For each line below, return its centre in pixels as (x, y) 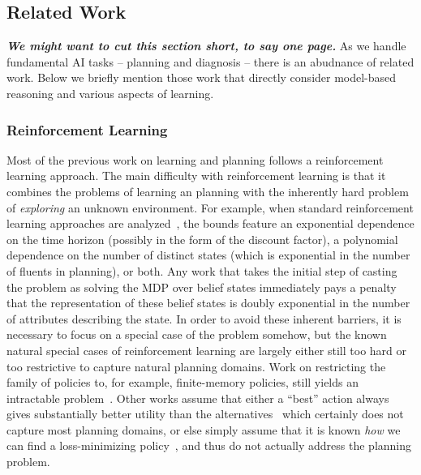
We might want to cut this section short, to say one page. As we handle (206, 46)
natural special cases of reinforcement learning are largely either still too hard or (206, 350)
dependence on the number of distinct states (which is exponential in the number (208, 255)
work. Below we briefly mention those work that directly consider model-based (202, 77)
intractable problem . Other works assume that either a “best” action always (198, 398)
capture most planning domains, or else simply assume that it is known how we (204, 429)
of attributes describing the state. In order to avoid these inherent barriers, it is (204, 318)
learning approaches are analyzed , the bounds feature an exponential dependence (210, 223)
